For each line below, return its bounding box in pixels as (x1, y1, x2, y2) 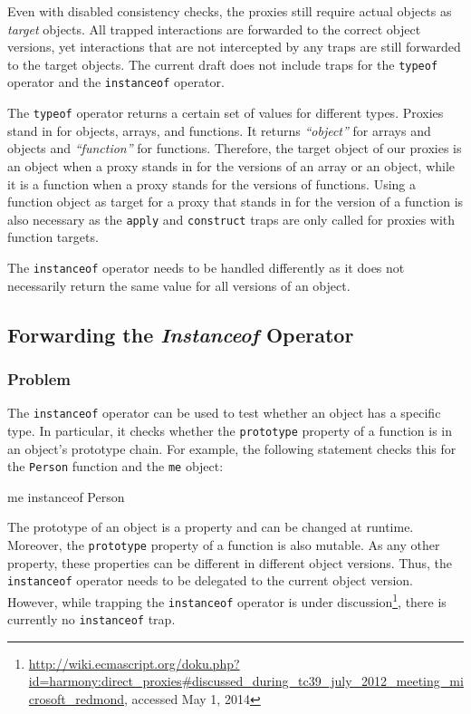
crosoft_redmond (28, 690, 124, 709)
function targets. (7, 227, 99, 246)
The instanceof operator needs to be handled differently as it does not (7, 257, 405, 276)
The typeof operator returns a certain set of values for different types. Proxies (7, 103, 444, 122)
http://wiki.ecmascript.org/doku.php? (28, 653, 240, 672)
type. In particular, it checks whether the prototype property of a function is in (7, 420, 453, 439)
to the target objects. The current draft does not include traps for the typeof (7, 54, 438, 73)
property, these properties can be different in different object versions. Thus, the (7, 553, 453, 572)
